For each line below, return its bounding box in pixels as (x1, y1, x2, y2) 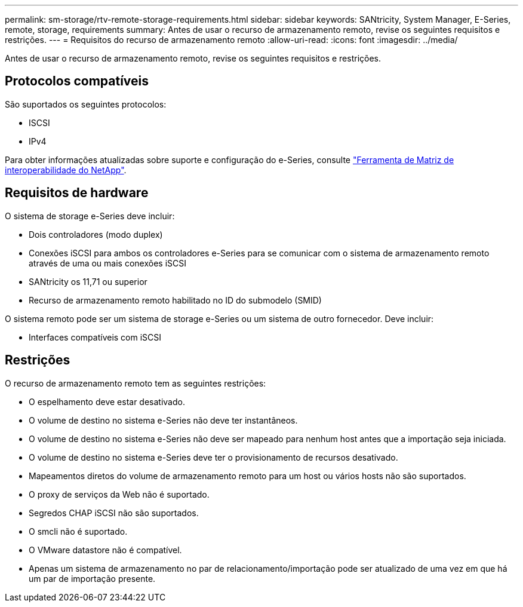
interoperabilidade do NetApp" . (5, 164, 127, 175)
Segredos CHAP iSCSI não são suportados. (29, 507, 199, 518)
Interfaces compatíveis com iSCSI (29, 332, 162, 342)
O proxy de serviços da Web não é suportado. (29, 489, 210, 499)
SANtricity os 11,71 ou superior (29, 276, 147, 287)
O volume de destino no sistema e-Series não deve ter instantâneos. (29, 415, 298, 425)
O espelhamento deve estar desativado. (29, 396, 185, 407)
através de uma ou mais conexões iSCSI (29, 257, 186, 268)
